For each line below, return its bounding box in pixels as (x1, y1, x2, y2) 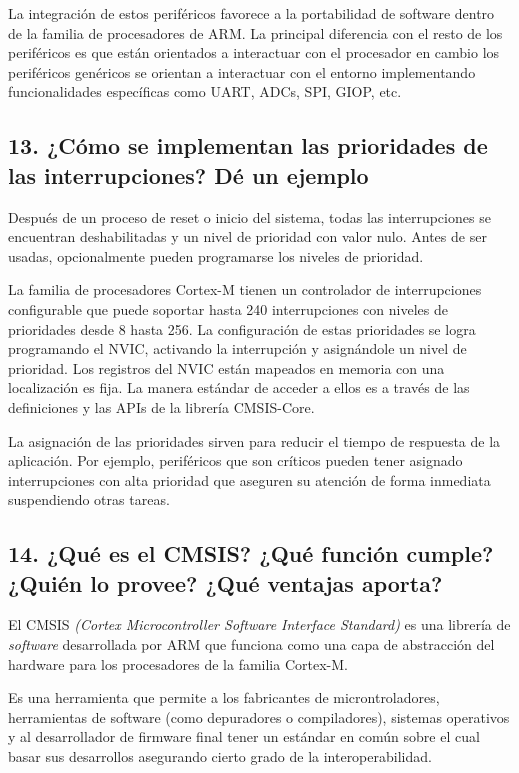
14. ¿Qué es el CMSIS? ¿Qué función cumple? (8, 538, 494, 569)
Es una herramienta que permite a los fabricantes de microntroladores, (8, 687, 440, 708)
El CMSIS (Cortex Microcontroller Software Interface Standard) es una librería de (8, 614, 511, 635)
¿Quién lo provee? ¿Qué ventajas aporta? (8, 567, 443, 598)
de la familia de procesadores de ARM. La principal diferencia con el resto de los (8, 22, 503, 43)
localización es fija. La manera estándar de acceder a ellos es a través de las (8, 377, 470, 398)
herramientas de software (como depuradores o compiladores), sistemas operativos (8, 706, 510, 727)
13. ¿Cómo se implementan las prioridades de (8, 130, 488, 161)
